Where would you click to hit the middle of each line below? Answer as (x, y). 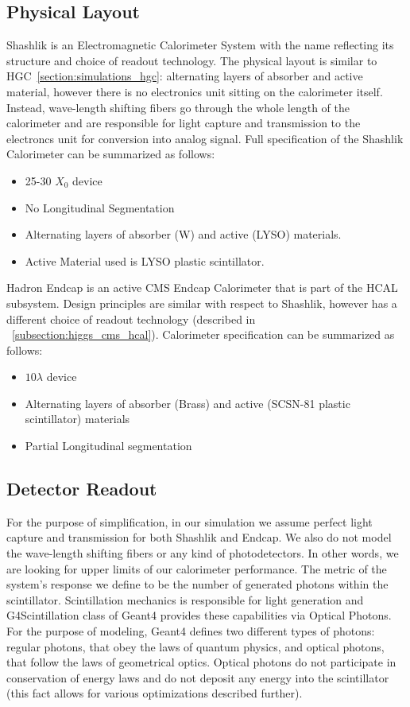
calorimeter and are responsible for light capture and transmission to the (184, 123)
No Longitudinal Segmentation (100, 207)
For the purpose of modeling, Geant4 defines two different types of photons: (191, 631)
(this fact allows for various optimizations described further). (155, 693)
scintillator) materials (77, 419)
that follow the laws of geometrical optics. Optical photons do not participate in (201, 662)
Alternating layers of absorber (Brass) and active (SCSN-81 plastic (188, 403)
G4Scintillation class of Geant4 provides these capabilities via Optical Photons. (199, 615)
